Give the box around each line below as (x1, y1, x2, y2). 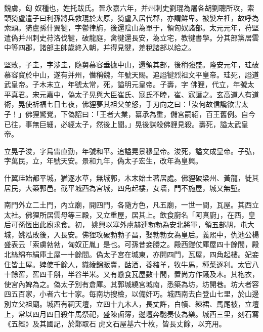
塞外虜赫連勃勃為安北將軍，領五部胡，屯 (112, 219, 247, 230)
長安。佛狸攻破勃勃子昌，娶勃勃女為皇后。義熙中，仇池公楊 (60, 229, 259, 239)
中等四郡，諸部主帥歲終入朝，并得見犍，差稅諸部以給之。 (4, 42, 195, 53)
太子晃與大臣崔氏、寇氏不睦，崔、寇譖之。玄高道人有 (74, 89, 252, 99)
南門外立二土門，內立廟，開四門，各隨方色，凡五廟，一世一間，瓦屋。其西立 (4, 199, 259, 210)
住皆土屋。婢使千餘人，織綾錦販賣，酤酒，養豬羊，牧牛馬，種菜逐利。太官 (4, 259, 252, 269)
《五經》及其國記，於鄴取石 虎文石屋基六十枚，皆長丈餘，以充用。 (4, 318, 226, 329)
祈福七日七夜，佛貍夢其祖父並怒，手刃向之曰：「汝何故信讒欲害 (32, 99, 241, 109)
